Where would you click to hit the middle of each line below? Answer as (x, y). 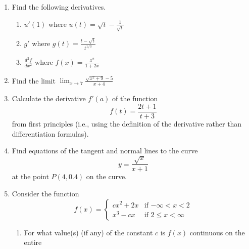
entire (33, 242)
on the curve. (107, 176)
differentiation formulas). (50, 133)
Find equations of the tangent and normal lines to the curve (105, 151)
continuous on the (217, 232)
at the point (30, 176)
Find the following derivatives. (59, 7)
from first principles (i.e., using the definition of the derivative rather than (127, 123)
